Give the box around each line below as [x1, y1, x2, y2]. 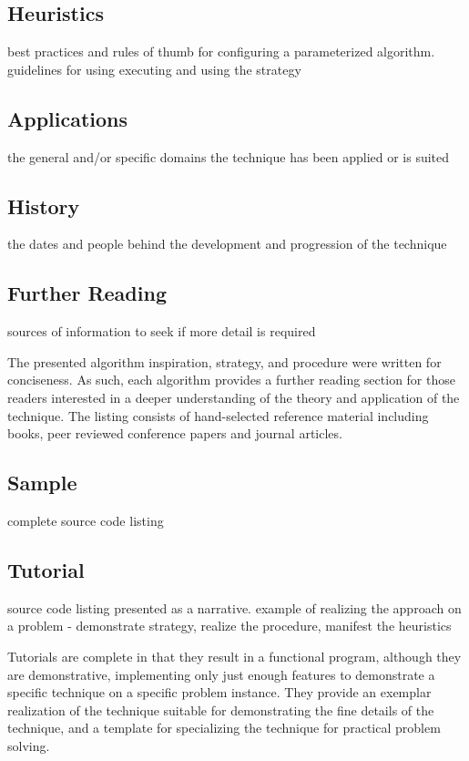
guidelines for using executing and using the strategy [7, 59, 301, 78]
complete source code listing [7, 510, 164, 530]
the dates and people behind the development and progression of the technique [7, 234, 447, 253]
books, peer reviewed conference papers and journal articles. [7, 424, 342, 443]
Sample [7, 468, 77, 497]
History [7, 191, 80, 220]
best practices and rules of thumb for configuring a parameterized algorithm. [7, 42, 435, 61]
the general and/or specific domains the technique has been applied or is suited [7, 147, 450, 166]
